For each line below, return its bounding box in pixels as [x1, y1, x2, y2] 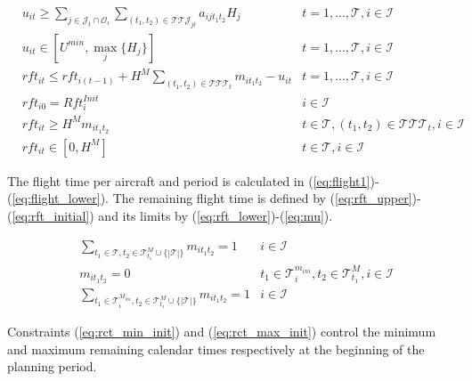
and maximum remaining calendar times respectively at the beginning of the [7, 339, 425, 358]
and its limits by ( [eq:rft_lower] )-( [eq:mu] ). [98, 207, 333, 225]
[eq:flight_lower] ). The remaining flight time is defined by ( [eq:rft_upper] [12, 189, 412, 207]
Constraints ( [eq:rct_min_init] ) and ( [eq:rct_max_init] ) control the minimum [7, 322, 436, 341]
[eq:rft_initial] [12, 207, 90, 225]
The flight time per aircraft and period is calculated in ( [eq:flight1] [7, 171, 370, 190]
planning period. [7, 357, 97, 376]
